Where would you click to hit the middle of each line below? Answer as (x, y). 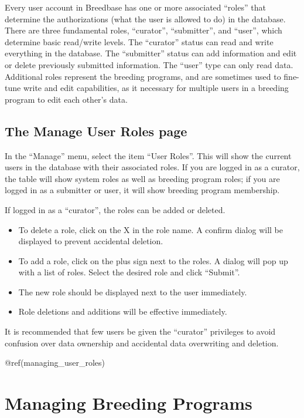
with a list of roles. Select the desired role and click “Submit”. (129, 272)
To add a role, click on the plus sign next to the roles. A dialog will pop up (153, 260)
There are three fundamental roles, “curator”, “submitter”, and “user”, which (144, 30)
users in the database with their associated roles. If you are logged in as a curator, (152, 167)
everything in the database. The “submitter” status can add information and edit (151, 53)
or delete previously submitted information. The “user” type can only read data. (149, 64)
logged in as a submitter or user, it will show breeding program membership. (142, 190)
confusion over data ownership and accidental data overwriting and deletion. (142, 343)
